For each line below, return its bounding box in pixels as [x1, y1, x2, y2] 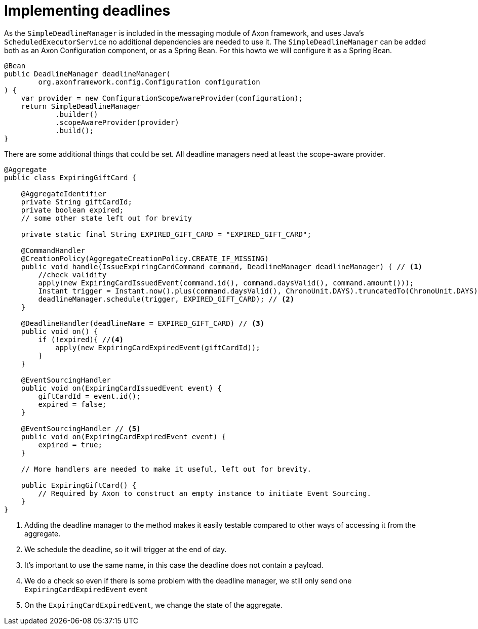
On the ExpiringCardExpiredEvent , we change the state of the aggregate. [24, 600, 283, 609]
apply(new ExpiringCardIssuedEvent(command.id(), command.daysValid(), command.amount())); [38, 278, 414, 287]
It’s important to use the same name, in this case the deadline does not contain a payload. [24, 560, 324, 569]
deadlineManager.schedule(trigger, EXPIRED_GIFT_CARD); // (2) [38, 295, 295, 303]
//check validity [38, 270, 107, 279]
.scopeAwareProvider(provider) [55, 118, 179, 127]
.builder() [55, 110, 98, 118]
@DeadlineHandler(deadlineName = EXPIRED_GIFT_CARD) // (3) [21, 319, 265, 327]
